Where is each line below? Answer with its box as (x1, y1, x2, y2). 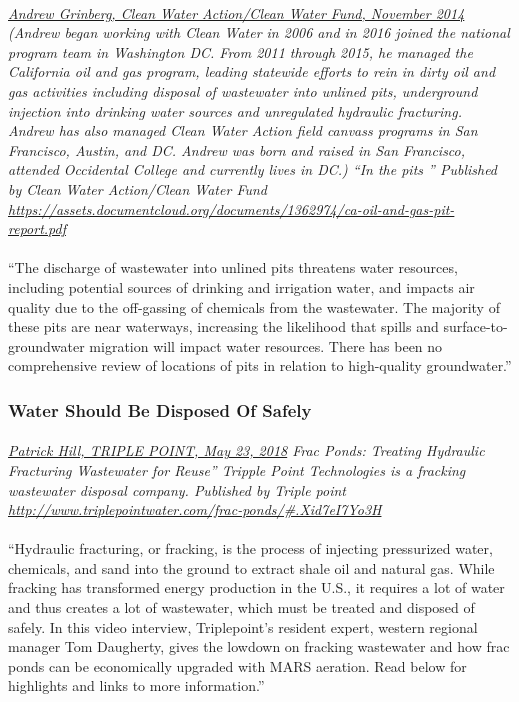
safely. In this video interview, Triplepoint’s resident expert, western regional (8, 616, 478, 637)
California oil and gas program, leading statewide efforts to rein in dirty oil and (8, 61, 496, 82)
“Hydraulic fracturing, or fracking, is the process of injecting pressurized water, (8, 538, 493, 559)
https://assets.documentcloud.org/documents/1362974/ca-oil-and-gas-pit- (8, 198, 455, 219)
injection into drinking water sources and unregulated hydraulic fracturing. (8, 100, 462, 121)
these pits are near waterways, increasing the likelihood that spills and (8, 316, 439, 337)
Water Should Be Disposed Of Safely (8, 397, 312, 422)
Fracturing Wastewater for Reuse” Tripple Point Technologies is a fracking (8, 459, 466, 480)
